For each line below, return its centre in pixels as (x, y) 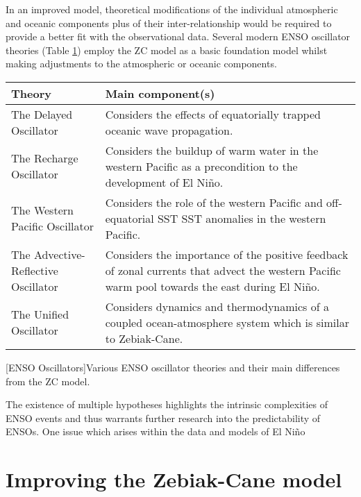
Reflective (35, 270)
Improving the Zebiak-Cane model (174, 479)
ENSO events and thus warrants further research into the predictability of (163, 418)
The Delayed (42, 114)
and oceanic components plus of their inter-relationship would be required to (169, 23)
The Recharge (45, 158)
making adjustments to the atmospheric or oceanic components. (141, 64)
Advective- (59, 254)
